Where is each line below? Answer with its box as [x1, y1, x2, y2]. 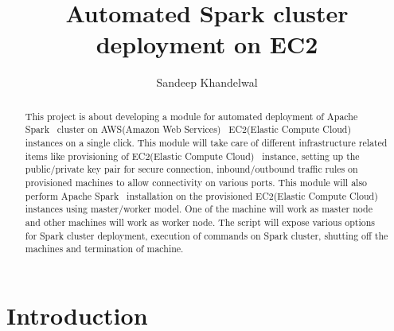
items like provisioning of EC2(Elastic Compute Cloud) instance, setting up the [25, 149, 360, 162]
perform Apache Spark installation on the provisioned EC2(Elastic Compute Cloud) [25, 189, 378, 202]
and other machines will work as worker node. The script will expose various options [25, 215, 376, 228]
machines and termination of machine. [25, 242, 184, 255]
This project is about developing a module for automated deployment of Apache [25, 109, 358, 123]
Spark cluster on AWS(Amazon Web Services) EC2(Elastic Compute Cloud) [25, 123, 352, 136]
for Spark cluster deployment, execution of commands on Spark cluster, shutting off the [25, 228, 388, 242]
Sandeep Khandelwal [156, 74, 258, 91]
